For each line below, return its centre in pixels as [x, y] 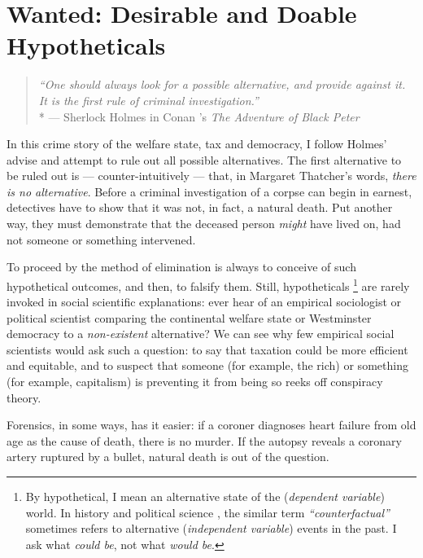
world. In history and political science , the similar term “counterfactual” [207, 512]
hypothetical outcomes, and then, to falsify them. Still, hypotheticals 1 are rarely [208, 284]
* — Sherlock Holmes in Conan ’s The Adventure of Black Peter [199, 116]
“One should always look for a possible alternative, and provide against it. [222, 84]
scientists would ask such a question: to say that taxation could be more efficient [207, 349]
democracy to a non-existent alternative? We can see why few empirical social [201, 334]
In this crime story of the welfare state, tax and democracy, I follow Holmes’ [197, 144]
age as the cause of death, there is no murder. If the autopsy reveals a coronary [204, 440]
